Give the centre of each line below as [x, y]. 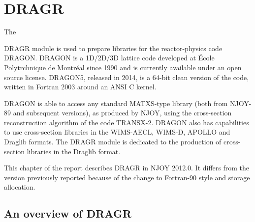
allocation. [20, 187]
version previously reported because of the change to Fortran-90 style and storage [127, 177]
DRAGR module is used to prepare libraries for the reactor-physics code [113, 48]
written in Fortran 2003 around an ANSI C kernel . [80, 87]
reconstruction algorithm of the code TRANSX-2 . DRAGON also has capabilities [127, 122]
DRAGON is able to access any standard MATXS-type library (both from [116, 103]
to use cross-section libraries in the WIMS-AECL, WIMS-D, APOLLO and [117, 132]
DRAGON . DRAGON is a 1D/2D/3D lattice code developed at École [109, 58]
